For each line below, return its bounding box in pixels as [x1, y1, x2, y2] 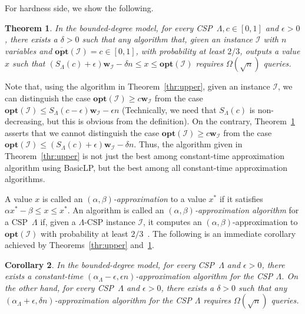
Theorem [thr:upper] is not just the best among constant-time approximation [5, 149, 284, 161]
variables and [5, 44, 52, 57]
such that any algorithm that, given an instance [82, 33, 253, 45]
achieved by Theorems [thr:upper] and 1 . [5, 239, 154, 251]
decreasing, [5, 115, 45, 127]
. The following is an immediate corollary [147, 227, 296, 239]
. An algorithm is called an [67, 204, 164, 216]
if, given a [40, 215, 76, 227]
